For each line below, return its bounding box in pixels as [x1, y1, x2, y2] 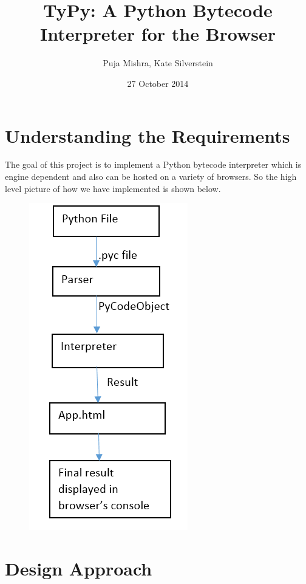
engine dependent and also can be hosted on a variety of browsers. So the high [5, 170, 297, 183]
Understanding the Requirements [5, 123, 290, 148]
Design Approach [5, 556, 152, 580]
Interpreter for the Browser [39, 21, 276, 46]
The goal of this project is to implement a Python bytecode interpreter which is [5, 158, 302, 171]
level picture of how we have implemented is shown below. [5, 182, 221, 194]
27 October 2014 [127, 77, 189, 89]
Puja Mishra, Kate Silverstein [103, 57, 213, 69]
